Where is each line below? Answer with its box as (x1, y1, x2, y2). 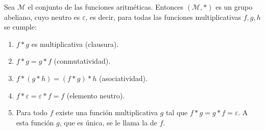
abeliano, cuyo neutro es (4, 11, 80, 22)
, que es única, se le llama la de (59, 117, 157, 127)
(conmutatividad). (54, 56, 111, 66)
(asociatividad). (99, 72, 148, 83)
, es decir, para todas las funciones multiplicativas (85, 11, 242, 22)
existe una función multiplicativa (55, 107, 158, 118)
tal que (165, 107, 188, 118)
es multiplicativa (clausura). (31, 38, 119, 49)
